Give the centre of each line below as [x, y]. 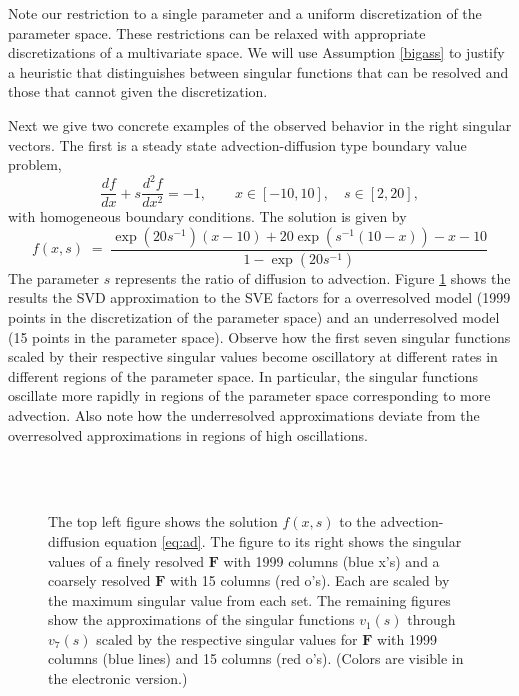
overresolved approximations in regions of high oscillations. [188, 434]
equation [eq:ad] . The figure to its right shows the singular [283, 540]
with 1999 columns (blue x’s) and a [331, 560]
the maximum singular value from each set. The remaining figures [249, 599]
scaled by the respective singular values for [227, 638]
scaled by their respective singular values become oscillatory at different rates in [253, 356]
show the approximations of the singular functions [201, 619]
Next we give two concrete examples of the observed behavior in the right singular [260, 124]
